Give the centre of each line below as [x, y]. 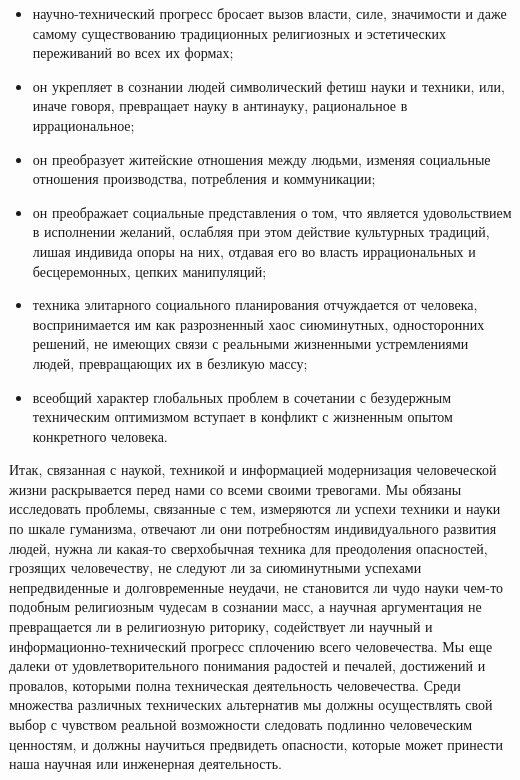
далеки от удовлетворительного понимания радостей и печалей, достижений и [247, 665]
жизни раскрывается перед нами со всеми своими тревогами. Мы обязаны [235, 488]
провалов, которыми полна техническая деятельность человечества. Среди [235, 684]
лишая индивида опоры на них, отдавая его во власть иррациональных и [254, 250]
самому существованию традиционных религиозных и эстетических [239, 32]
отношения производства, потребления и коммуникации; [204, 178]
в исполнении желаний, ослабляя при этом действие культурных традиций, [261, 231]
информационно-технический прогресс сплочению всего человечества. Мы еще [251, 645]
